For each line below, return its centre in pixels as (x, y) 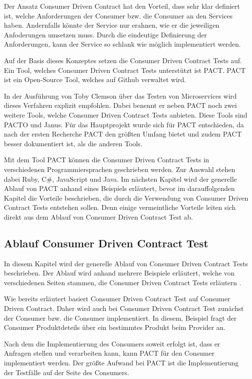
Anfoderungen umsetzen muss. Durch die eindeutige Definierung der (106, 34)
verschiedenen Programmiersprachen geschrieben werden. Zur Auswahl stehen (120, 169)
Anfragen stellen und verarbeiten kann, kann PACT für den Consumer (109, 353)
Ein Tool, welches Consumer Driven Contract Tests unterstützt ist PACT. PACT (125, 70)
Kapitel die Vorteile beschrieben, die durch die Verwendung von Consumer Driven (126, 198)
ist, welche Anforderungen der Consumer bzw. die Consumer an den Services (118, 15)
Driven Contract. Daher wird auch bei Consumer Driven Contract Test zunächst (124, 308)
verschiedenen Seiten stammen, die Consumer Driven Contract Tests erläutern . (123, 282)
